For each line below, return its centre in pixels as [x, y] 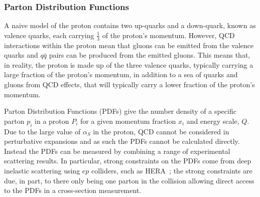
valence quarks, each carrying [49, 35]
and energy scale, [213, 121]
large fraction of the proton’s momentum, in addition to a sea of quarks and [121, 74]
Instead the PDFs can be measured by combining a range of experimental [117, 151]
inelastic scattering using [42, 170]
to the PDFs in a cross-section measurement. [73, 190]
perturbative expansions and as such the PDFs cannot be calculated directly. [122, 141]
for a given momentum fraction [128, 121]
